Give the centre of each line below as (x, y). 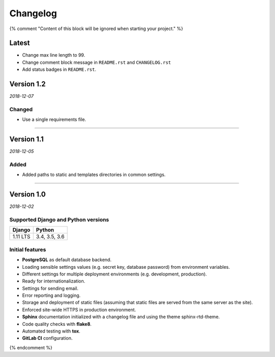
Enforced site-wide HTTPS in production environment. (79, 310)
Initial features (28, 249)
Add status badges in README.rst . (59, 69)
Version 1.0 (28, 195)
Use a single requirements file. (54, 119)
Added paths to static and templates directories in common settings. (94, 175)
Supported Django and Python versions (59, 220)
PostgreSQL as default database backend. (67, 260)
